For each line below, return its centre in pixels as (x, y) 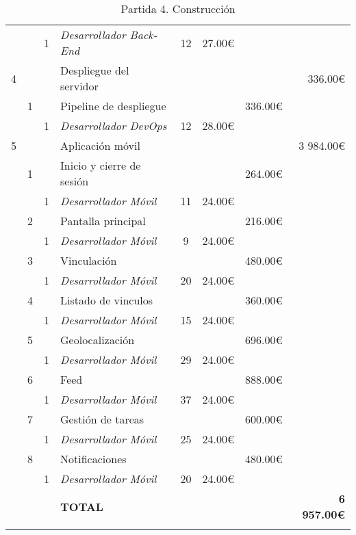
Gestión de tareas (102, 419)
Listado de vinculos (107, 300)
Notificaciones (93, 459)
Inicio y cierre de (101, 165)
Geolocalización (98, 340)
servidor (79, 86)
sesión (75, 181)
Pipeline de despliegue (113, 106)
